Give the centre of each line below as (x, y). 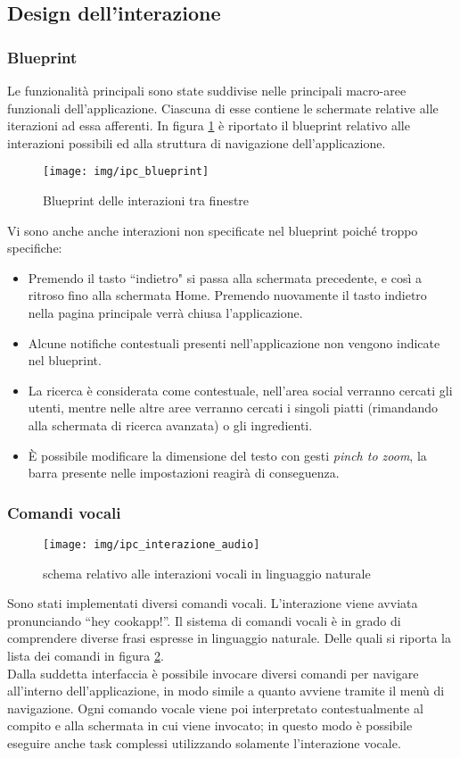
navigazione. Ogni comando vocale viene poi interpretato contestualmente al (215, 708)
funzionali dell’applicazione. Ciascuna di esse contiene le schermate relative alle (223, 108)
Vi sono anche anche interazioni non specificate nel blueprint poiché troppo (213, 230)
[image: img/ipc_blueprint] (126, 172)
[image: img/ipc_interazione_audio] (152, 544)
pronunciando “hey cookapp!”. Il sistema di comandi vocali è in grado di (204, 620)
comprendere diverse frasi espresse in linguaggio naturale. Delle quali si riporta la (229, 638)
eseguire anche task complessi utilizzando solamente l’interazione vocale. (204, 742)
